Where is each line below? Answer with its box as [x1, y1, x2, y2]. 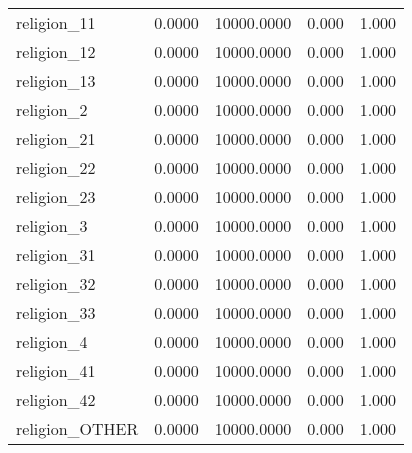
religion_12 [16, 40, 96, 63]
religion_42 [16, 388, 96, 411]
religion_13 [16, 69, 96, 92]
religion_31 [16, 243, 96, 266]
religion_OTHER [16, 417, 139, 440]
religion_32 [16, 272, 96, 295]
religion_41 [16, 359, 96, 382]
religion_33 [16, 301, 96, 324]
